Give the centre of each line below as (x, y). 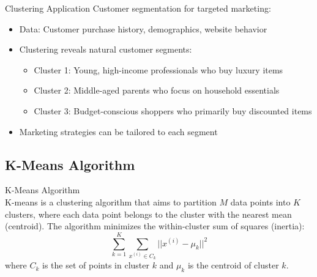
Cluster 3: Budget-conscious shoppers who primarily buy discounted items (173, 110)
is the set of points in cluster (96, 265)
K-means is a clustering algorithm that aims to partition (111, 201)
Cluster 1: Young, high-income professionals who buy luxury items (158, 69)
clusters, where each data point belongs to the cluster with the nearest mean (148, 214)
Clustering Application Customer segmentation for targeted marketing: (138, 8)
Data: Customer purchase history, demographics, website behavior (143, 28)
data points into (260, 201)
